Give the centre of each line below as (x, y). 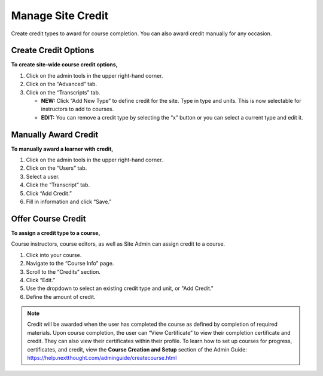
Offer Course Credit (48, 218)
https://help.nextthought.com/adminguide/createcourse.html (102, 358)
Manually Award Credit (55, 134)
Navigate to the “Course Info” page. (70, 264)
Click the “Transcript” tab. (58, 185)
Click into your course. (54, 255)
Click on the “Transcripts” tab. (63, 92)
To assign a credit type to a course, (56, 233)
